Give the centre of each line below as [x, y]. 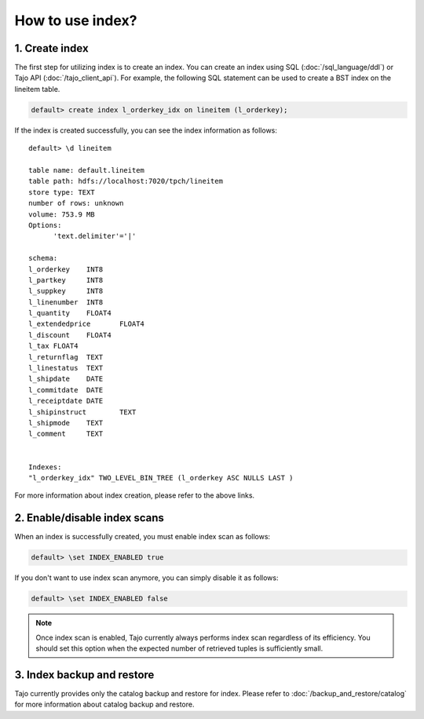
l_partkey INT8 [66, 280]
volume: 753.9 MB [62, 214]
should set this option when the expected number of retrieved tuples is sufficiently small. [179, 648]
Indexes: [45, 467]
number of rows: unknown [76, 203]
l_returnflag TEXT [66, 357]
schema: [43, 258]
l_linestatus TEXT [66, 368]
